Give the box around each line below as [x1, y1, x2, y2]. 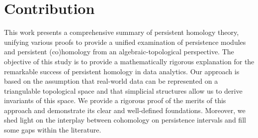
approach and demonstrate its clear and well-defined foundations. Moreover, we [4, 105, 246, 115]
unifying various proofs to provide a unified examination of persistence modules [4, 36, 246, 47]
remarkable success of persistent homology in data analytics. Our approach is [4, 66, 240, 76]
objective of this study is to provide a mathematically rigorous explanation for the [4, 56, 255, 66]
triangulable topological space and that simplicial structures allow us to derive [4, 85, 243, 96]
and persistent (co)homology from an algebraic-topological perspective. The [4, 46, 234, 57]
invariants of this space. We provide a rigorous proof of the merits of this [4, 95, 226, 106]
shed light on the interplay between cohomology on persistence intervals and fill [4, 115, 246, 125]
